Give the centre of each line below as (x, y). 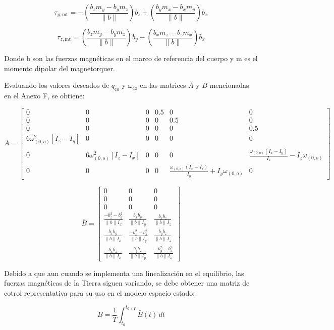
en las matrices (163, 85)
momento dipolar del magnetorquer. (60, 68)
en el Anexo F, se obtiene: (44, 95)
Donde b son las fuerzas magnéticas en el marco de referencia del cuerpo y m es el (131, 58)
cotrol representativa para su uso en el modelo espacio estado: (100, 292)
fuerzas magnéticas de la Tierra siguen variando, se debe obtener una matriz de (127, 283)
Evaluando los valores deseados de (57, 85)
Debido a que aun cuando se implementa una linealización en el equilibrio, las (124, 273)
